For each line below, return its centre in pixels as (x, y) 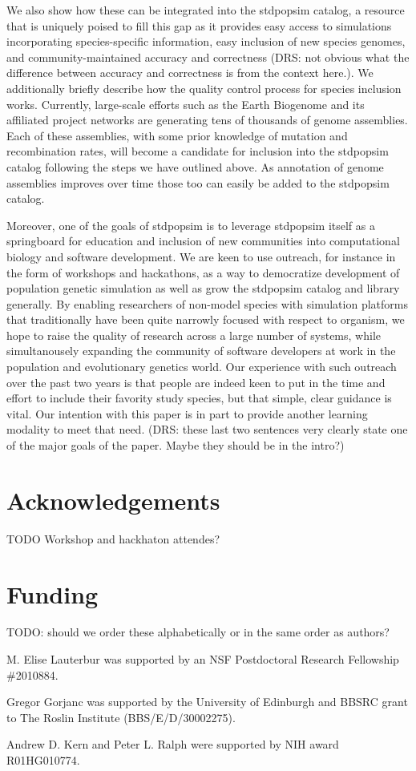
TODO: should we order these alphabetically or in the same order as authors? (198, 632)
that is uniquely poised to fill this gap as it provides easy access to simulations (199, 25)
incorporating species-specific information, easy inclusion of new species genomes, (206, 41)
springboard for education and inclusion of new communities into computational (203, 241)
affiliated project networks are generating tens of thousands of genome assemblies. (207, 120)
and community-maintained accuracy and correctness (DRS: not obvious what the (208, 57)
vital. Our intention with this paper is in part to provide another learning (187, 413)
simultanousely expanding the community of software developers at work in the (201, 351)
